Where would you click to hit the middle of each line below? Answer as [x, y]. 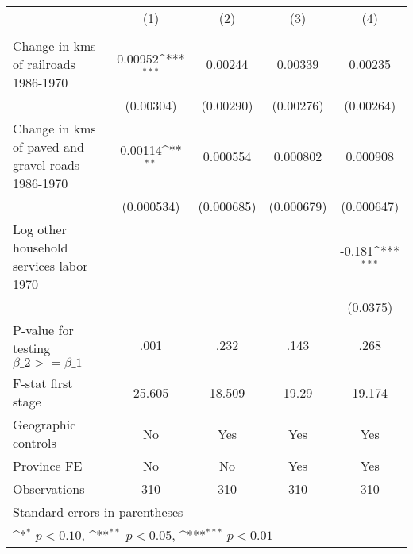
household [41, 247]
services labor [50, 265]
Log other [40, 229]
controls [35, 442]
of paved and [48, 146]
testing [32, 348]
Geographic [44, 424]
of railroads [44, 64]
